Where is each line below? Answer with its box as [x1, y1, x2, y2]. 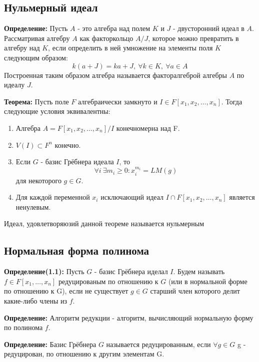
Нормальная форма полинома [4, 243, 149, 258]
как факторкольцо [79, 32, 133, 43]
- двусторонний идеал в [172, 23, 244, 33]
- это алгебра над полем [77, 23, 150, 33]
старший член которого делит [150, 286, 240, 296]
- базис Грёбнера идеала [40, 156, 114, 167]
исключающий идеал [100, 192, 164, 202]
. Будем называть [173, 266, 225, 277]
